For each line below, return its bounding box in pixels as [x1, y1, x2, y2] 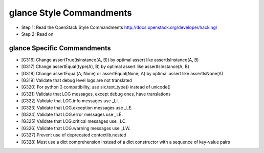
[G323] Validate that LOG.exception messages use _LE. [21, 105, 133, 110]
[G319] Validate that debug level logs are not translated [21, 77, 132, 83]
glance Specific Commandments [9, 44, 111, 52]
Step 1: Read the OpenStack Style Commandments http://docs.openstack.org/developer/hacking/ [21, 24, 218, 30]
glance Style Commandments [9, 7, 132, 18]
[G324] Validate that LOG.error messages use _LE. [21, 111, 123, 117]
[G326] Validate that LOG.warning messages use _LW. [21, 125, 131, 131]
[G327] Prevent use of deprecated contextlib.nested [21, 132, 127, 138]
